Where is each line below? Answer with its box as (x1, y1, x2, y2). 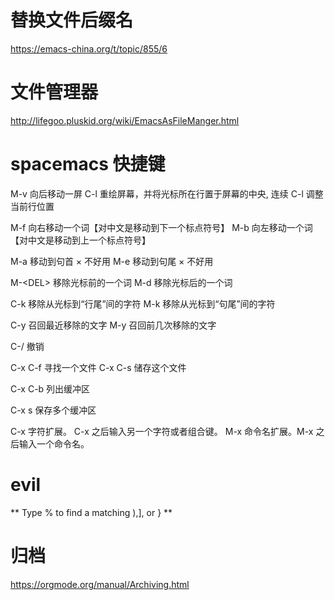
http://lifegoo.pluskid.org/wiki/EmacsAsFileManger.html (10, 114, 240, 126)
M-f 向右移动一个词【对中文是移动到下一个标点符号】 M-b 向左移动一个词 (10, 221, 313, 233)
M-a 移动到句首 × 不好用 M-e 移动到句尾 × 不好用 (10, 255, 214, 267)
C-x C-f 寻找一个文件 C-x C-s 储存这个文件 (10, 361, 187, 373)
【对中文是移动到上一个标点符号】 (10, 234, 151, 246)
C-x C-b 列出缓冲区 (10, 382, 91, 395)
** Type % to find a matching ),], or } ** (10, 506, 173, 518)
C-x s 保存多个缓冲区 (10, 404, 97, 416)
